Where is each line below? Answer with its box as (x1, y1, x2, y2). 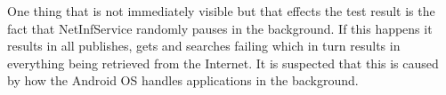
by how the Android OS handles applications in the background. (7, 71, 359, 90)
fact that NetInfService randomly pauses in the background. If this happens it (7, 19, 433, 37)
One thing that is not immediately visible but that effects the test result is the (7, 2, 435, 20)
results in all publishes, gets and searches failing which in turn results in (7, 36, 401, 55)
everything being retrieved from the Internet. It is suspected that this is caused (7, 53, 439, 72)
